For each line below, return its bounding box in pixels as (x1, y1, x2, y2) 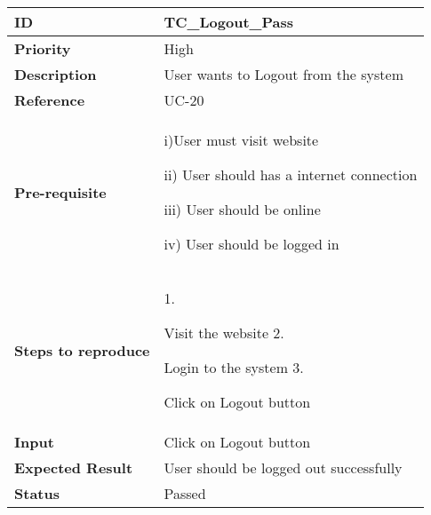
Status (14, 483, 60, 503)
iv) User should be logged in (164, 234, 339, 254)
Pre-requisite (14, 181, 107, 202)
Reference (14, 90, 85, 110)
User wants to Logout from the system (164, 64, 404, 84)
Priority (14, 38, 71, 59)
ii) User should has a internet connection (164, 164, 418, 185)
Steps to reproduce (14, 339, 150, 360)
